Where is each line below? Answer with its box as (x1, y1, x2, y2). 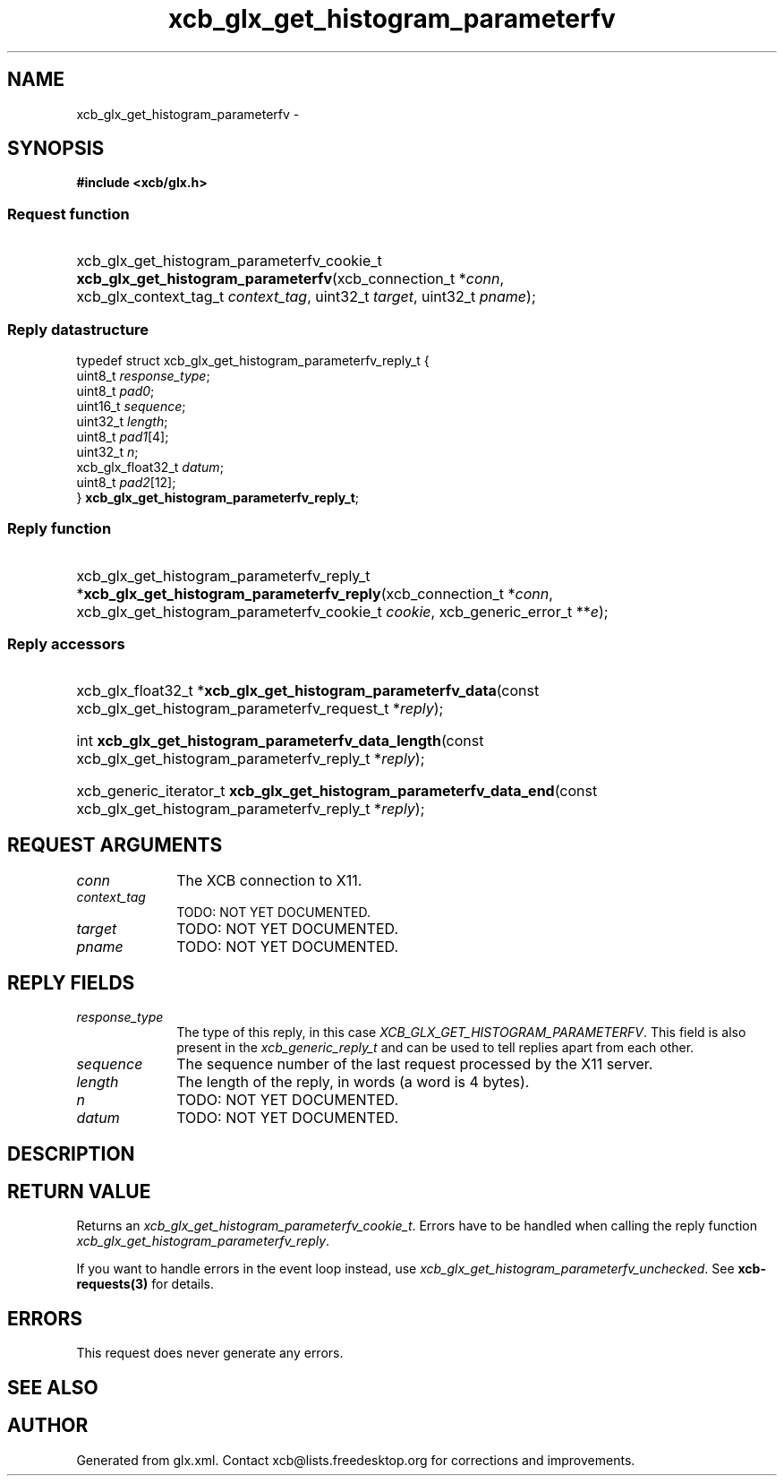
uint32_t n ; (76, 443, 139, 459)
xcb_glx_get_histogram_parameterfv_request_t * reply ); (76, 699, 444, 718)
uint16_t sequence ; (76, 398, 186, 414)
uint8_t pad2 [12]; (76, 474, 176, 490)
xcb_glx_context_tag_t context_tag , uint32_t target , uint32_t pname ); (76, 287, 536, 306)
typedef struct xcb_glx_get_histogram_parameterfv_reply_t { (76, 352, 430, 368)
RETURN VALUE (7, 1179, 151, 1203)
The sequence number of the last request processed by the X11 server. (176, 1055, 653, 1074)
